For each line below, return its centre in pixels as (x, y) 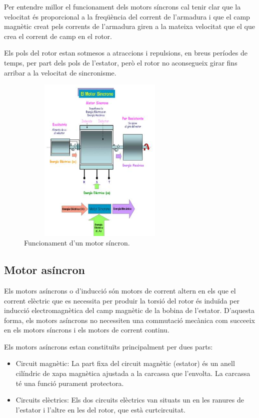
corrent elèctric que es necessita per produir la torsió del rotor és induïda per (122, 300)
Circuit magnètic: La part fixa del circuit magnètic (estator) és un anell (125, 363)
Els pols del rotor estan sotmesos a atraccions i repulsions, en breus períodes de (126, 53)
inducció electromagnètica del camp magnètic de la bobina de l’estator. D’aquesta (129, 310)
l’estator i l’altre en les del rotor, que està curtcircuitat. (100, 409)
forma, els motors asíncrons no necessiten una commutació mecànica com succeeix (129, 320)
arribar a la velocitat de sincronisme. (60, 72)
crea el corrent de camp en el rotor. (58, 36)
